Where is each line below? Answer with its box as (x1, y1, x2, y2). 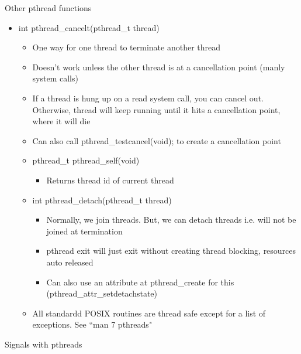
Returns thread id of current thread (46, 173, 174, 186)
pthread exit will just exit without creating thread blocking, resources (46, 244, 296, 257)
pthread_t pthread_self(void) (32, 154, 140, 166)
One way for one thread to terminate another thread (32, 41, 221, 53)
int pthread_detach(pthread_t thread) (32, 193, 172, 206)
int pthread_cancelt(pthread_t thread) (18, 21, 160, 33)
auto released (46, 256, 94, 268)
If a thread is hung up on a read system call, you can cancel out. (32, 91, 264, 104)
